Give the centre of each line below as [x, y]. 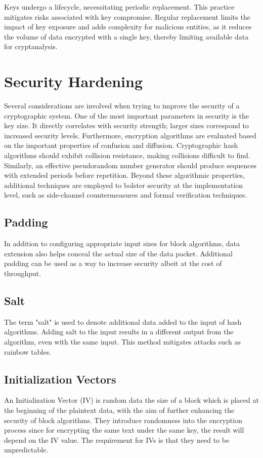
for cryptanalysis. [31, 46]
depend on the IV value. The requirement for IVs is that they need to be [117, 440]
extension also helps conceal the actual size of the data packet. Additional [118, 253]
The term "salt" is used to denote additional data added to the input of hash [123, 321]
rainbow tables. [28, 351]
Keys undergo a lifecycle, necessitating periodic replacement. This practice [119, 7]
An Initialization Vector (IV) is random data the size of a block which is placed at [131, 400]
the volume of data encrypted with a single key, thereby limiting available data [126, 36]
